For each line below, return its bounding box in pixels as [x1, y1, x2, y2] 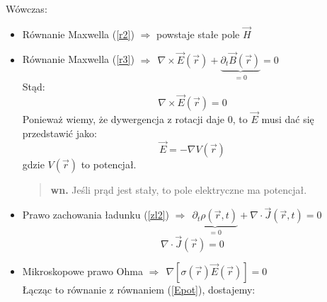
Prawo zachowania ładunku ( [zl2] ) [22, 207, 169, 222]
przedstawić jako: [22, 125, 97, 140]
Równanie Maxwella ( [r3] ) [22, 52, 134, 66]
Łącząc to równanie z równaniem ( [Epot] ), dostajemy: [22, 281, 256, 296]
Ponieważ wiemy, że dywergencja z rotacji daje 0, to [22, 112, 248, 127]
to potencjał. [81, 156, 137, 171]
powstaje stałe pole [156, 26, 240, 41]
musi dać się [261, 112, 314, 127]
